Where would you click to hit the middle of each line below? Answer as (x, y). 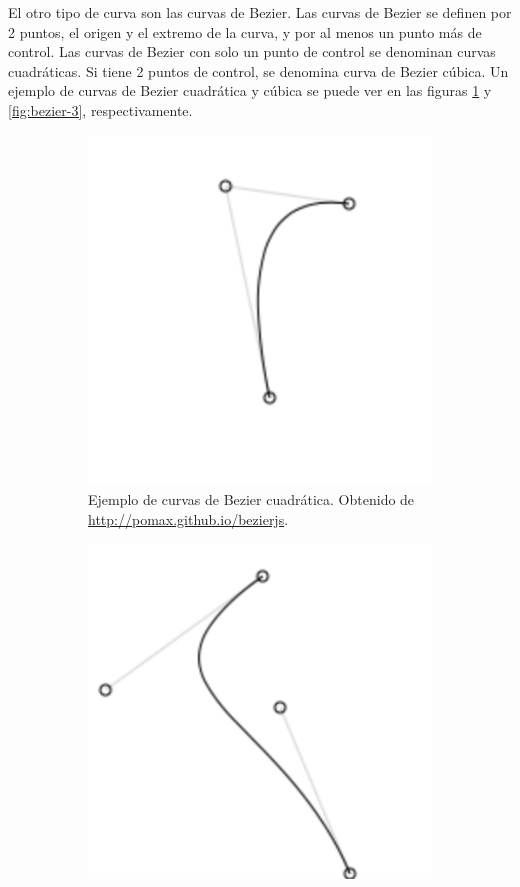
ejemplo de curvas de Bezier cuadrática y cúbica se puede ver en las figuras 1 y (250, 90)
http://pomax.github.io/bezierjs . (188, 518)
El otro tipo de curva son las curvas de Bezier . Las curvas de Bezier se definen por (260, 12)
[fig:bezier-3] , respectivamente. (100, 109)
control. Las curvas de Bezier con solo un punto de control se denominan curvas (252, 51)
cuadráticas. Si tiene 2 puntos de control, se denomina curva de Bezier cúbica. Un (258, 70)
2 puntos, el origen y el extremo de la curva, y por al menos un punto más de (245, 31)
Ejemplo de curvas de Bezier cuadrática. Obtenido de (251, 499)
